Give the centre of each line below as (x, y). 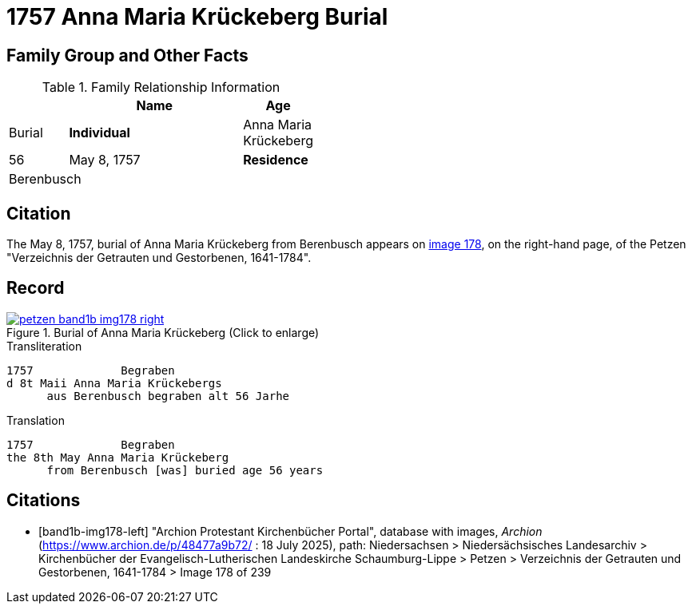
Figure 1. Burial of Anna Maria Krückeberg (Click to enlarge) (163, 332)
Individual (99, 133)
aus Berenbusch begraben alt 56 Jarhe (168, 396)
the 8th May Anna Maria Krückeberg (118, 457)
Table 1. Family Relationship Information (161, 87)
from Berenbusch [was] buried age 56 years (185, 470)
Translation (36, 420)
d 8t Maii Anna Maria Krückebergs (114, 383)
